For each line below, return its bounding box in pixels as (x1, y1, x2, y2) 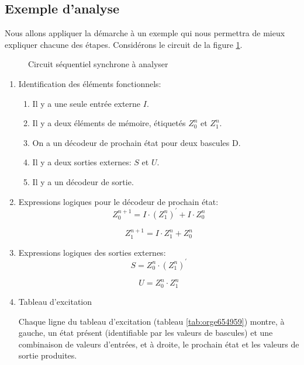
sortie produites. (18, 349, 77, 361)
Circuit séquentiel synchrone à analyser (28, 58, 168, 70)
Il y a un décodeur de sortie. (32, 175, 134, 187)
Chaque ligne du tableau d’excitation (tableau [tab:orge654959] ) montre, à (18, 315, 285, 327)
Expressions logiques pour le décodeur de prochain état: (18, 195, 219, 207)
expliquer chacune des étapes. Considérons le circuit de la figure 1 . (5, 38, 243, 50)
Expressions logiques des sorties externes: (18, 246, 166, 258)
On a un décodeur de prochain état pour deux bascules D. (32, 136, 241, 148)
